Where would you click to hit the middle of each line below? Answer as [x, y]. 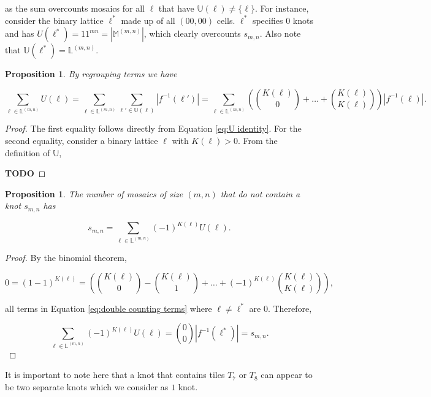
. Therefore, [290, 308]
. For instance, [282, 8]
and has [20, 33]
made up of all [148, 20]
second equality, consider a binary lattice [82, 141]
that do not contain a [260, 193]
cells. [226, 20]
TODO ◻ [25, 173]
